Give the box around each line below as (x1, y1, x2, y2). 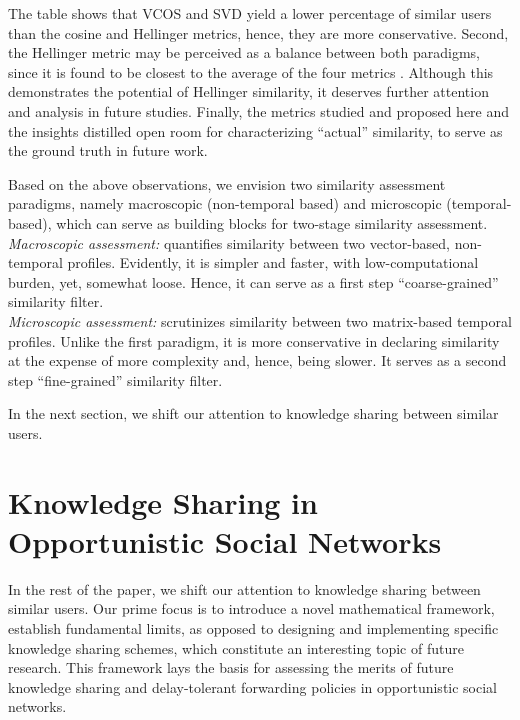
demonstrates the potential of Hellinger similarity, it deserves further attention (8, 81, 489, 102)
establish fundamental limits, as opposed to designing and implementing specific (8, 617, 499, 638)
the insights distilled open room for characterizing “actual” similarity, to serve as (8, 120, 503, 141)
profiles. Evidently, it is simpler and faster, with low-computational (67, 252, 479, 273)
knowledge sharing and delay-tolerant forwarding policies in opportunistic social (8, 676, 498, 697)
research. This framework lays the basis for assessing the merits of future (8, 657, 454, 678)
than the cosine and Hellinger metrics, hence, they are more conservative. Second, (8, 22, 509, 43)
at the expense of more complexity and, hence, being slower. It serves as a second (8, 350, 507, 371)
